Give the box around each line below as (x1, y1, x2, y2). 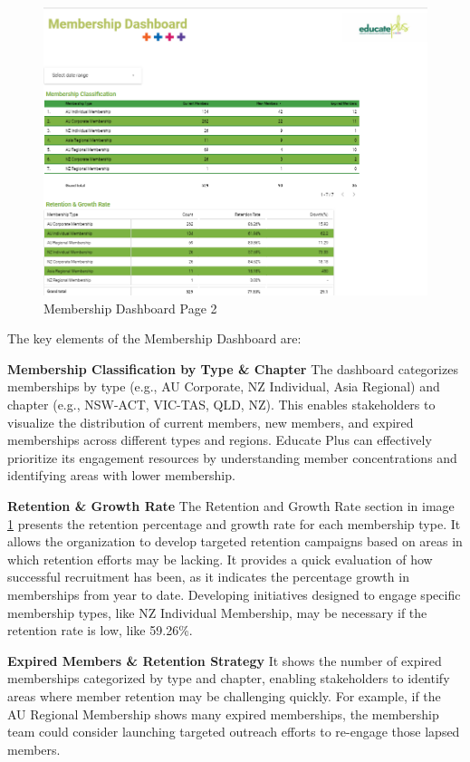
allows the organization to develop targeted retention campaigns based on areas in (7, 532, 463, 551)
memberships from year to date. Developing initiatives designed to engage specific (7, 585, 461, 604)
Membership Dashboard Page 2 (43, 298, 217, 317)
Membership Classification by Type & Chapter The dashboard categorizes (7, 359, 458, 378)
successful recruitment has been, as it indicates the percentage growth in (7, 567, 409, 586)
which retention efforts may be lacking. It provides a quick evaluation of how (7, 549, 433, 568)
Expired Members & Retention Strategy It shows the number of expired (7, 651, 442, 670)
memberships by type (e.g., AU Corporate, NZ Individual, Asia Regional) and (7, 377, 440, 396)
